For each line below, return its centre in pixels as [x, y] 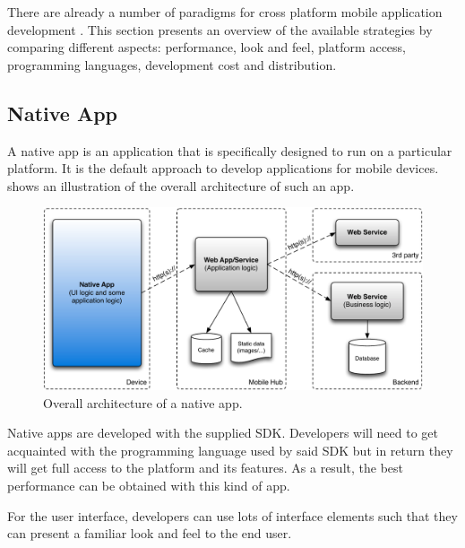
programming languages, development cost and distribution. [172, 64]
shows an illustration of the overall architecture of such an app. [181, 185]
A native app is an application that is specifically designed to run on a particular [230, 150]
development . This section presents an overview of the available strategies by [220, 29]
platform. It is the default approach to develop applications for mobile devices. [223, 168]
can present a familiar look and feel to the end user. [150, 533]
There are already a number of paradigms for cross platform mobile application [225, 12]
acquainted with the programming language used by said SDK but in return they [230, 450]
